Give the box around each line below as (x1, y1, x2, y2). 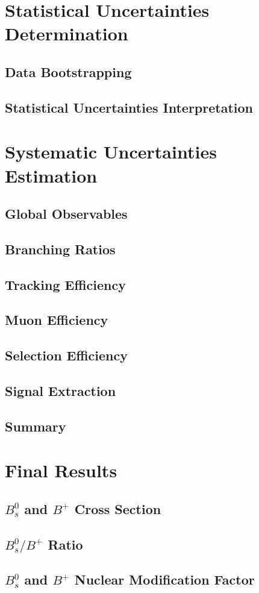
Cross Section (74, 499, 161, 518)
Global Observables (5, 204, 128, 223)
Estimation (5, 163, 98, 187)
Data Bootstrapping (5, 62, 132, 81)
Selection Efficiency (5, 346, 128, 365)
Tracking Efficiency (5, 275, 126, 293)
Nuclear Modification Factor (74, 570, 255, 589)
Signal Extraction (5, 381, 116, 400)
